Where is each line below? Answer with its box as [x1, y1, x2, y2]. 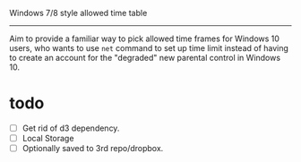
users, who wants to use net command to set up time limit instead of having [9, 43, 289, 53]
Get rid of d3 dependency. [21, 123, 120, 133]
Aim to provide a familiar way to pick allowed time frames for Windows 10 [9, 33, 280, 44]
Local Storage [21, 133, 74, 143]
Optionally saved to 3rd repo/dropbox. [21, 143, 164, 154]
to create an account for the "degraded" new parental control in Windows [9, 53, 280, 63]
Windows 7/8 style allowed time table [9, 8, 148, 18]
